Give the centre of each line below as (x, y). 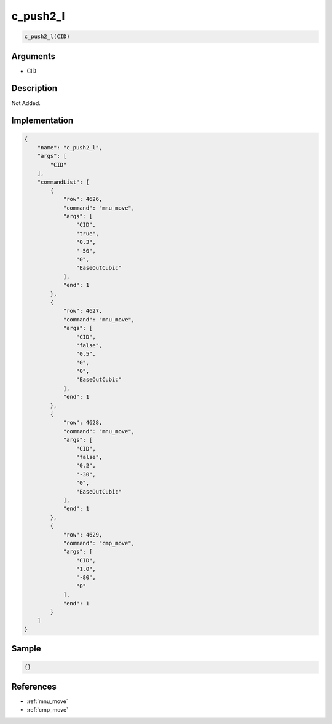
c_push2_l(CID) (47, 37)
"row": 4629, (83, 534)
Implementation (42, 121)
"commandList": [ (63, 182)
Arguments (34, 56)
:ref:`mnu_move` (47, 701)
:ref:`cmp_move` (48, 710)
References (34, 686)
